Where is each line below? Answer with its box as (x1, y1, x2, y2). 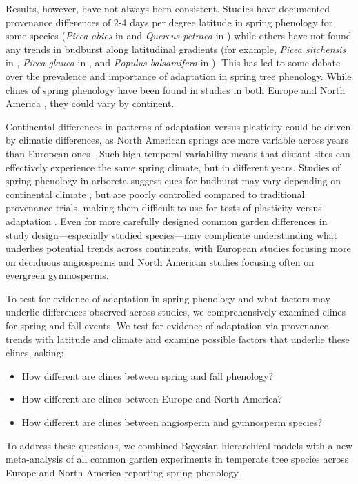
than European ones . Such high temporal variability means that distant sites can (6, 146, 350, 160)
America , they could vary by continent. (6, 96, 175, 110)
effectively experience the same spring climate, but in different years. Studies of (6, 159, 341, 174)
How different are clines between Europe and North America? (21, 391, 283, 406)
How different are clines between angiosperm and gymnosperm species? (21, 415, 323, 429)
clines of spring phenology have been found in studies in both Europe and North (6, 82, 346, 97)
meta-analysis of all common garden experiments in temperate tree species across (6, 452, 349, 466)
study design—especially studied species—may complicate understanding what (6, 227, 338, 242)
